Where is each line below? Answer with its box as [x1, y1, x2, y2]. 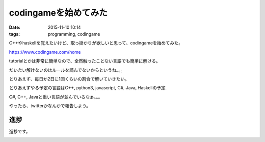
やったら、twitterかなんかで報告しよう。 [9, 103, 91, 109]
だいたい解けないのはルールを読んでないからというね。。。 [9, 67, 125, 73]
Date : [9, 24, 21, 30]
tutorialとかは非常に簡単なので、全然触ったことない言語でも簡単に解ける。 [9, 58, 160, 64]
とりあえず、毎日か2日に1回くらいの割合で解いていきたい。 [9, 76, 130, 81]
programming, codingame [48, 31, 100, 37]
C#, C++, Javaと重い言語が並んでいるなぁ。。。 [9, 94, 103, 100]
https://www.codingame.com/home [9, 49, 81, 55]
